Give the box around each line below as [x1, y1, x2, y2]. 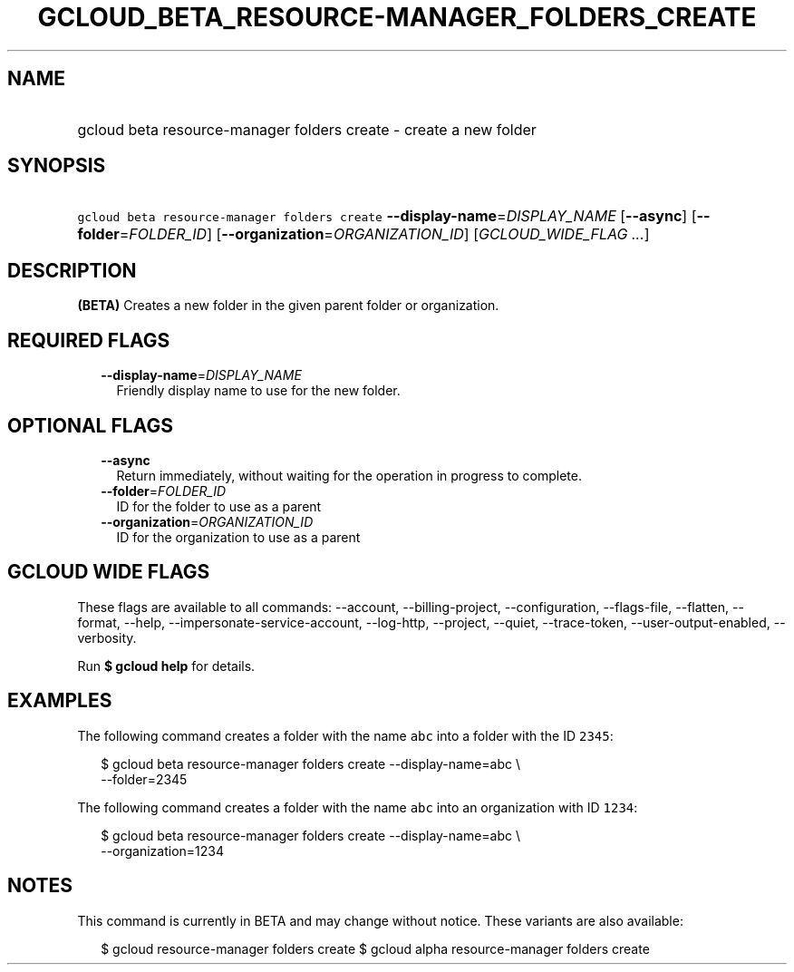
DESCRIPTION [7, 258, 137, 282]
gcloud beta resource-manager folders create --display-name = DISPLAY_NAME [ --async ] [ [77, 207, 697, 226]
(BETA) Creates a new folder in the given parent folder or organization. [77, 297, 499, 314]
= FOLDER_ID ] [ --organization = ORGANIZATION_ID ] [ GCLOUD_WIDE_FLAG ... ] [119, 225, 650, 244]
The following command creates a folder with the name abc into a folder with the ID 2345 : [77, 727, 614, 744]
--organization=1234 [101, 842, 225, 859]
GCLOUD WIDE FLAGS [7, 560, 210, 584]
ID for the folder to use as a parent [116, 498, 322, 514]
